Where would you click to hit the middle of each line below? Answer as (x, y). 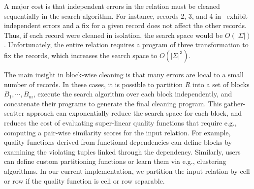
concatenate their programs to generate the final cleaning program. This (113, 103)
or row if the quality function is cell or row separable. (84, 180)
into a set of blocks (221, 84)
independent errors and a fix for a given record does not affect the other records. (125, 25)
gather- (235, 103)
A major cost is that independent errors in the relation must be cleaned (112, 6)
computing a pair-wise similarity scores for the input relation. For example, (117, 132)
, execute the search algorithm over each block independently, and (133, 94)
